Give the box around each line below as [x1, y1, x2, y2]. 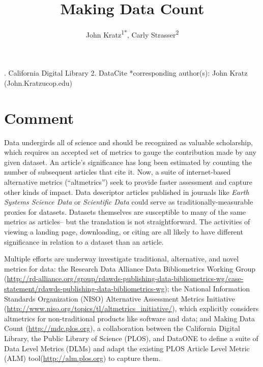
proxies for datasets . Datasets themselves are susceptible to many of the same [4, 206, 246, 217]
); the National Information [164, 283, 250, 293]
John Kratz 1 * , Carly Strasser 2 [85, 28, 179, 40]
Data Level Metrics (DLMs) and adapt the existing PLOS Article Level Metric [4, 343, 250, 353]
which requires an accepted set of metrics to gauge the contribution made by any [4, 147, 256, 157]
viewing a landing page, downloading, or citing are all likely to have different [4, 226, 243, 237]
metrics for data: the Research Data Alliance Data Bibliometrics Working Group [4, 263, 256, 274]
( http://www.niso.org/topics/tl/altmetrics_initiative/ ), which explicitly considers [4, 303, 259, 314]
